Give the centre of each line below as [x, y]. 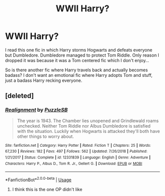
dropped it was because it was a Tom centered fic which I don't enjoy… [77, 60]
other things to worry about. [45, 136]
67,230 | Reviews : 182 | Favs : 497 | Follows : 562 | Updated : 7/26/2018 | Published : [76, 151]
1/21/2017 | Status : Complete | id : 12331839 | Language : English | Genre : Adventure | [78, 157]
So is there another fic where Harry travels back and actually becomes [77, 70]
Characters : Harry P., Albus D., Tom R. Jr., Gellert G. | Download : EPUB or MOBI [74, 163]
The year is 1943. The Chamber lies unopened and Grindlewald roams [88, 121]
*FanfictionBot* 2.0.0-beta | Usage [38, 179]
